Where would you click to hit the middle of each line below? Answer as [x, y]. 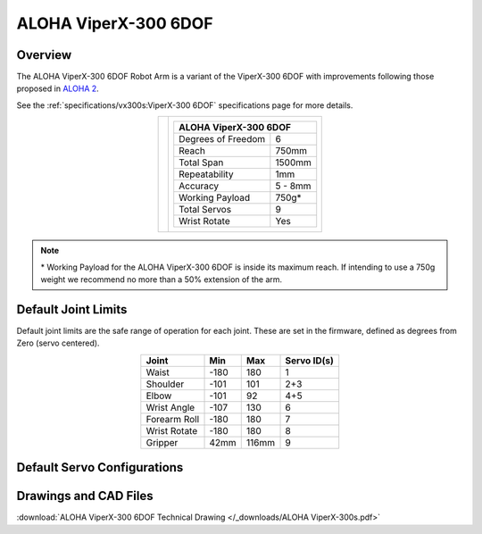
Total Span [201, 163]
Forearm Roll [173, 419]
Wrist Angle [170, 407]
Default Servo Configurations [100, 467]
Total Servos [205, 210]
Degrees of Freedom [222, 139]
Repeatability [206, 174]
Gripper [162, 442]
